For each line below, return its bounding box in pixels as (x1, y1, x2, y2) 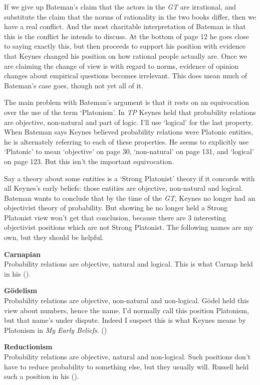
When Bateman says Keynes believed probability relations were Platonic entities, (4, 126, 253, 137)
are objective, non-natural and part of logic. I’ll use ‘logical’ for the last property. (4, 116, 253, 127)
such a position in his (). (4, 371, 79, 381)
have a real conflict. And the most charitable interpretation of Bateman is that (4, 21, 246, 32)
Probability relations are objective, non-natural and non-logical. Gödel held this (4, 295, 249, 306)
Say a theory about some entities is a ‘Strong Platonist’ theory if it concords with (4, 173, 255, 183)
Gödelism (4, 285, 38, 296)
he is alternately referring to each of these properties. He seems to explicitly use (4, 136, 249, 147)
